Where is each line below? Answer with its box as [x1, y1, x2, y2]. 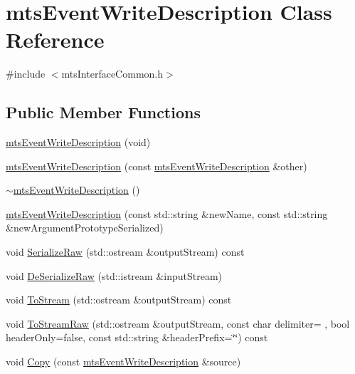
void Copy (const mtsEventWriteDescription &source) [6, 354, 241, 369]
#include [6, 66, 46, 81]
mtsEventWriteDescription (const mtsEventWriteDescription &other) [6, 158, 307, 173]
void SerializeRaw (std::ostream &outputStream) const [6, 244, 245, 259]
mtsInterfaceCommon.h [61, 66, 163, 81]
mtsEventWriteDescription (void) [6, 135, 151, 150]
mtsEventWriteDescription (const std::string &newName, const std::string [6, 206, 328, 221]
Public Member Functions [6, 101, 201, 123]
